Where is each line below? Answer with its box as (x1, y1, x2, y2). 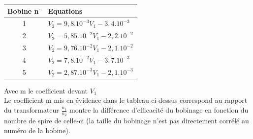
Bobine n (7, 5, 39, 16)
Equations (48, 5, 83, 16)
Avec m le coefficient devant (4, 85, 88, 95)
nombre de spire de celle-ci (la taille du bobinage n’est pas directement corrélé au (4, 116, 249, 126)
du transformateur (4, 105, 59, 115)
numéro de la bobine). (4, 125, 70, 135)
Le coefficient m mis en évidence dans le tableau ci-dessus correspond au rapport (4, 95, 248, 105)
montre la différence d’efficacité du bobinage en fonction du (69, 105, 249, 115)
